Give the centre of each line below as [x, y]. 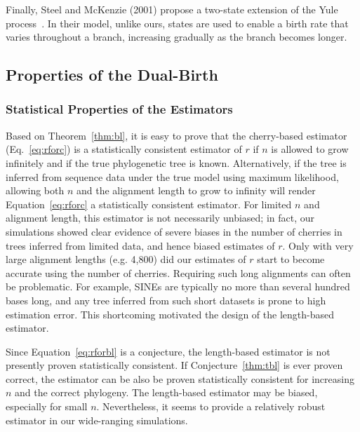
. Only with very [318, 245]
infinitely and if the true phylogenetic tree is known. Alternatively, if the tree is [176, 162]
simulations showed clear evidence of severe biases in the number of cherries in [174, 231]
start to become [291, 259]
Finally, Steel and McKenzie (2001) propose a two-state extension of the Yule [172, 9]
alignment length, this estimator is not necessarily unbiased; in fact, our [160, 218]
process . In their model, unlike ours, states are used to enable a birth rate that [177, 23]
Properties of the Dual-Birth [112, 75]
